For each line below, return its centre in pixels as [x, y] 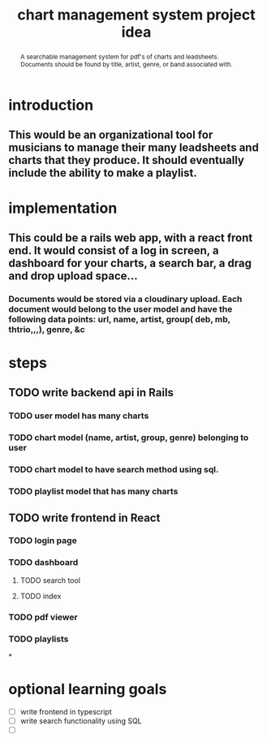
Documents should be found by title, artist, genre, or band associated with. [126, 64]
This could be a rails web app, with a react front [131, 237]
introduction [51, 105]
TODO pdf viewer [43, 617]
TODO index [41, 596]
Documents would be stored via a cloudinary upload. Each [125, 299]
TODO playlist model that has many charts [93, 491]
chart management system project [136, 15]
